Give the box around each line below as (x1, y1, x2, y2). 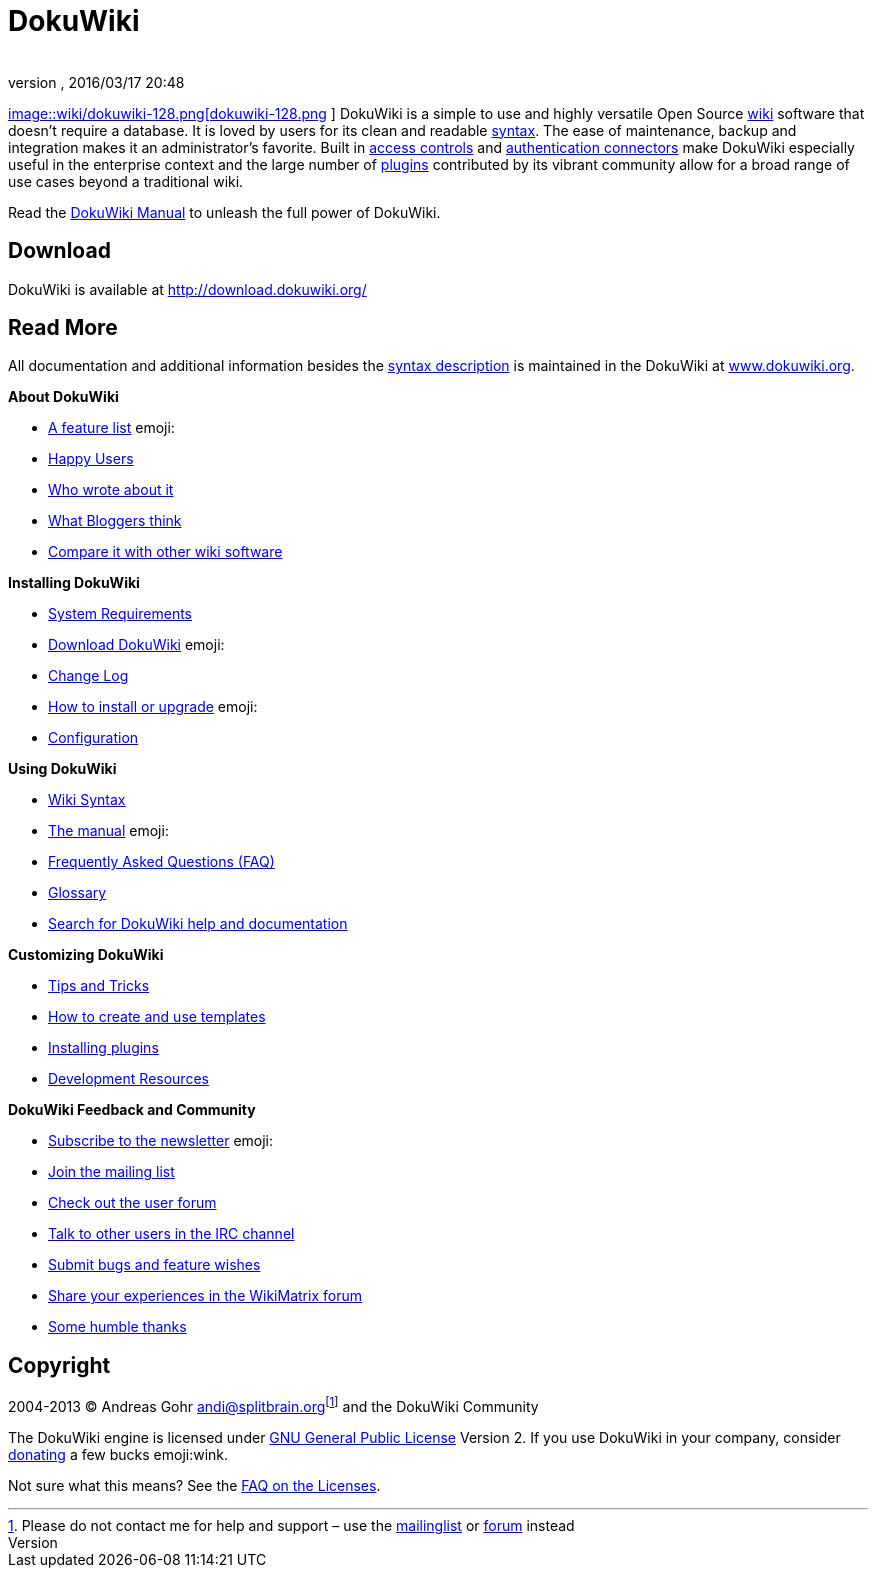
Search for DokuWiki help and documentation (48, 915, 348, 933)
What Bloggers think (48, 512, 182, 530)
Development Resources (48, 1070, 209, 1088)
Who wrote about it (48, 481, 174, 499)
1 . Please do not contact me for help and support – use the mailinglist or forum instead (8, 1516, 575, 1534)
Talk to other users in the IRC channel (48, 1225, 295, 1243)
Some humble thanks (48, 1318, 187, 1336)
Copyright (8, 1352, 111, 1378)
